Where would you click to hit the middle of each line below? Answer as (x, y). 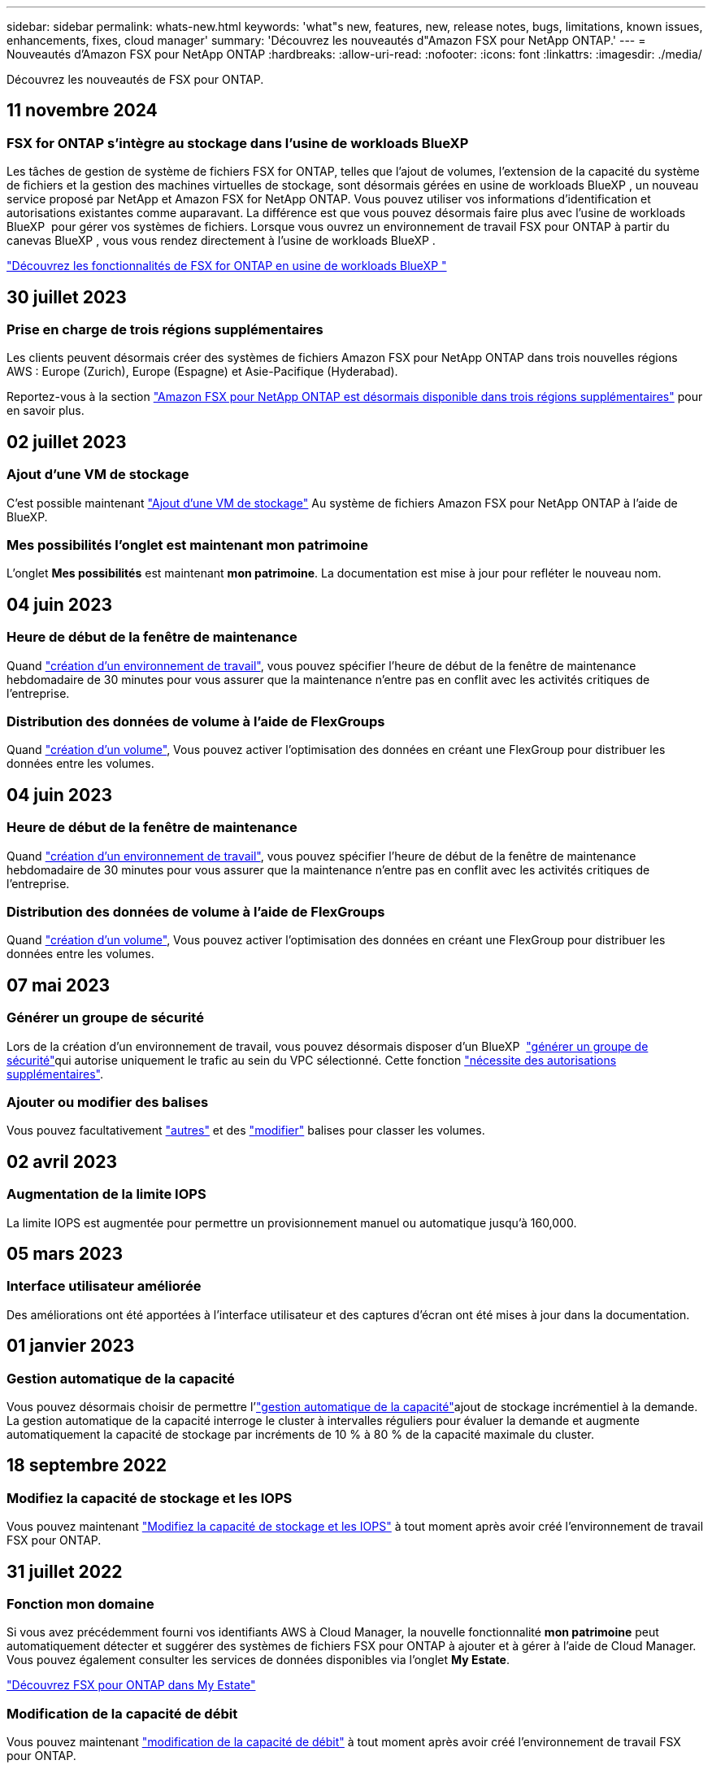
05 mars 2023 (65, 1253)
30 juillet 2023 (67, 297)
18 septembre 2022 (87, 1466)
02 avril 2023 (62, 1161)
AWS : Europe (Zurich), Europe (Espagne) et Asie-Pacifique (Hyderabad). (202, 372)
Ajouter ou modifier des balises (108, 1102)
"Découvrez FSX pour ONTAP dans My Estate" (131, 1685)
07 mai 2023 (59, 985)
